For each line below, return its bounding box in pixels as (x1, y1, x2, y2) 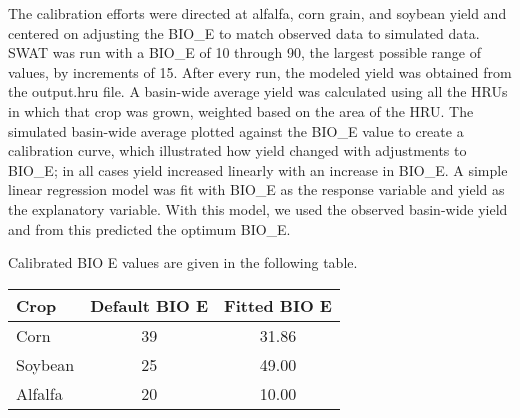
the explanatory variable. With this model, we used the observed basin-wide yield (8, 198, 508, 219)
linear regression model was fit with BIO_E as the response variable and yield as (8, 179, 505, 200)
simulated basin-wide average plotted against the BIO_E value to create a (8, 120, 464, 141)
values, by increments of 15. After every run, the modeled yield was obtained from (8, 61, 512, 82)
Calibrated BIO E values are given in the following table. (8, 252, 358, 273)
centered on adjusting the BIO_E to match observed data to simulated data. (8, 22, 480, 43)
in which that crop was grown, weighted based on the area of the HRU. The (8, 100, 474, 121)
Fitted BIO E (224, 293, 332, 317)
